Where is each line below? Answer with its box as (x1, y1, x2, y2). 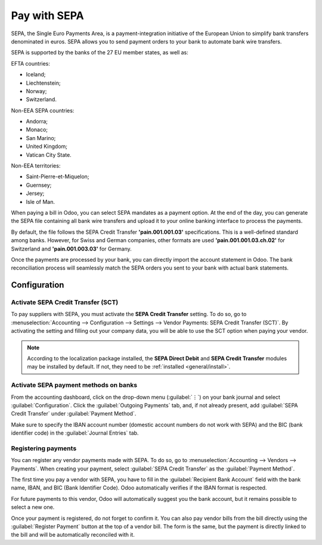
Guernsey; (26, 181, 52, 188)
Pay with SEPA (11, 9, 84, 22)
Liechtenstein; (26, 79, 61, 86)
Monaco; (26, 126, 48, 134)
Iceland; (26, 71, 46, 78)
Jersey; (26, 190, 45, 197)
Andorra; (26, 118, 48, 125)
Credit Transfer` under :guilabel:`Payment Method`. (11, 410, 137, 417)
